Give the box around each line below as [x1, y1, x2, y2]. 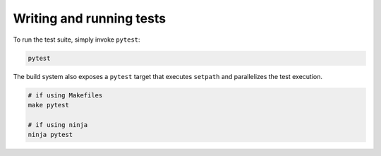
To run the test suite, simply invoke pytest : [13, 35, 140, 44]
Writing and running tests [13, 11, 166, 26]
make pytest [28, 101, 70, 109]
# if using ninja [28, 121, 88, 128]
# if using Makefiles [28, 91, 103, 99]
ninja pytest [28, 131, 73, 139]
